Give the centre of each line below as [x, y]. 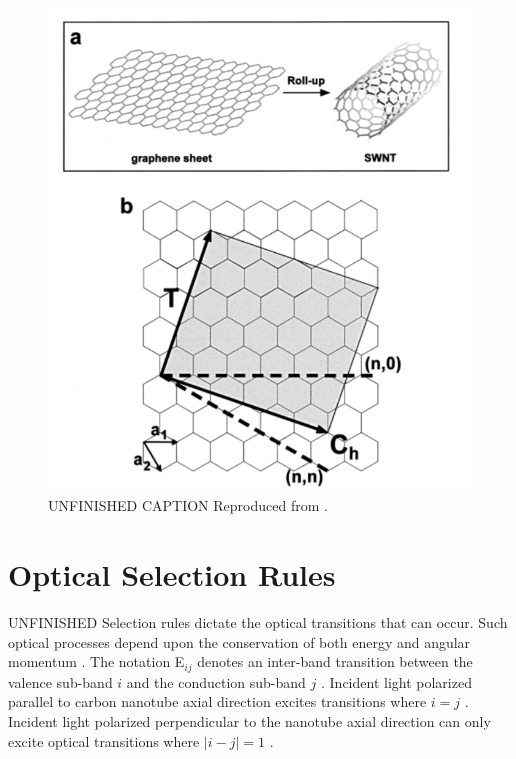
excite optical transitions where [104, 740]
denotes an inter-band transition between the [335, 661]
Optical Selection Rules [172, 574]
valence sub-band [60, 681]
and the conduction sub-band [216, 681]
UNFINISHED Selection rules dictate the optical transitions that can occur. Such [258, 622]
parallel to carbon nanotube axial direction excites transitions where [217, 701]
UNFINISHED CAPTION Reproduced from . [188, 505]
